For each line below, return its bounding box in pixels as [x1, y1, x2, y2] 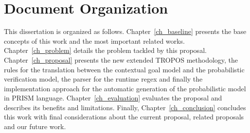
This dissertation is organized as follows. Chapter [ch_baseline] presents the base [4, 26, 247, 36]
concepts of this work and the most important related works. [4, 35, 185, 46]
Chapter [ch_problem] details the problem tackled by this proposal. [4, 45, 207, 55]
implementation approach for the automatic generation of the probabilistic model [4, 83, 246, 93]
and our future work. [4, 121, 66, 132]
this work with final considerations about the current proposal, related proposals [4, 112, 244, 122]
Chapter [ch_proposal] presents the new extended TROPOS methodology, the [4, 54, 238, 65]
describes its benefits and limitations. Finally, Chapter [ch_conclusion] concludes [4, 102, 246, 112]
